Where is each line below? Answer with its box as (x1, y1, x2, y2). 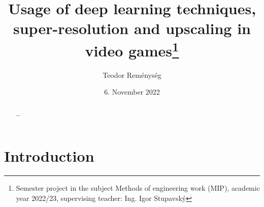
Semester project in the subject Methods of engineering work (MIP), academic (16, 183, 260, 193)
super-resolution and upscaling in (13, 18, 251, 39)
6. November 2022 (104, 86, 160, 97)
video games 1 (85, 38, 179, 61)
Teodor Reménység (103, 69, 161, 80)
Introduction (4, 145, 94, 166)
